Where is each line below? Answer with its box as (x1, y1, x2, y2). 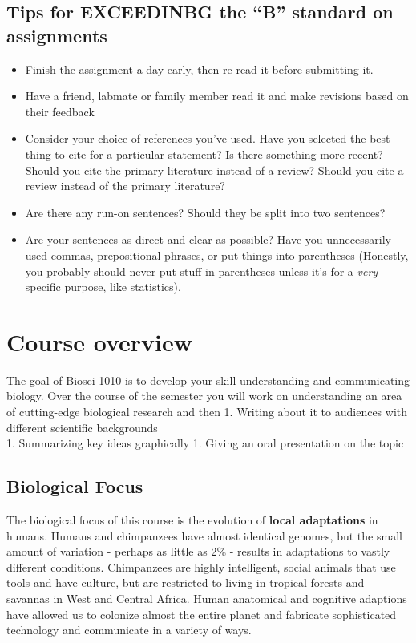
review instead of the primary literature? (25, 177, 225, 194)
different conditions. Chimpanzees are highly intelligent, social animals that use (6, 558, 396, 575)
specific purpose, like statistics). (25, 278, 181, 295)
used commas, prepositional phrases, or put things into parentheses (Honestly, (25, 246, 409, 263)
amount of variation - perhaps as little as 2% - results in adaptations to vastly (6, 543, 390, 560)
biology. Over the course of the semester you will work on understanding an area (6, 387, 402, 404)
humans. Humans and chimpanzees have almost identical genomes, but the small (6, 527, 402, 544)
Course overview (6, 325, 193, 358)
